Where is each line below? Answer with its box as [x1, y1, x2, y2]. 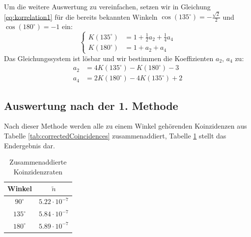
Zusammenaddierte [9, 157, 67, 167]
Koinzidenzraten [13, 166, 62, 176]
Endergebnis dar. [4, 140, 55, 150]
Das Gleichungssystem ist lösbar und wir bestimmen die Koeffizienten [4, 53, 214, 63]
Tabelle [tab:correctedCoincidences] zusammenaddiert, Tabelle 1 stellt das [4, 131, 226, 141]
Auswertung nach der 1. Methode [4, 98, 178, 113]
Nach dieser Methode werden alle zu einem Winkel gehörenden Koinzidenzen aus [4, 121, 247, 131]
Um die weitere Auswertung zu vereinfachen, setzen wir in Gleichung [4, 1, 211, 11]
